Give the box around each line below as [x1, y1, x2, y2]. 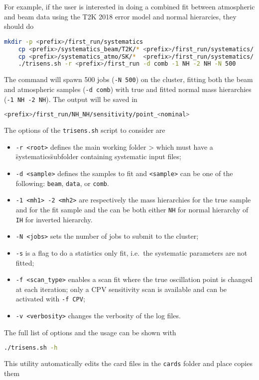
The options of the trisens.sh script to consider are [4, 125, 165, 135]
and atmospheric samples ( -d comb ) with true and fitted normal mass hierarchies [4, 84, 252, 94]
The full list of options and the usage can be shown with [4, 327, 176, 337]
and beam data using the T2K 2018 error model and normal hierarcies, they [4, 11, 237, 21]
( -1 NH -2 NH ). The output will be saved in [4, 94, 137, 104]
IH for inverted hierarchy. [15, 214, 93, 224]
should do [4, 21, 34, 31]
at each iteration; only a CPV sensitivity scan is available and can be [15, 284, 227, 294]
